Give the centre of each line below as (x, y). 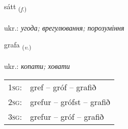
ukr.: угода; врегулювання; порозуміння (64, 27)
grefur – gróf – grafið (67, 116)
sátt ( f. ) (15, 7)
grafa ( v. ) (18, 45)
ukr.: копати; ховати (37, 66)
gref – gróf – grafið (63, 87)
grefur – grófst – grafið (70, 101)
